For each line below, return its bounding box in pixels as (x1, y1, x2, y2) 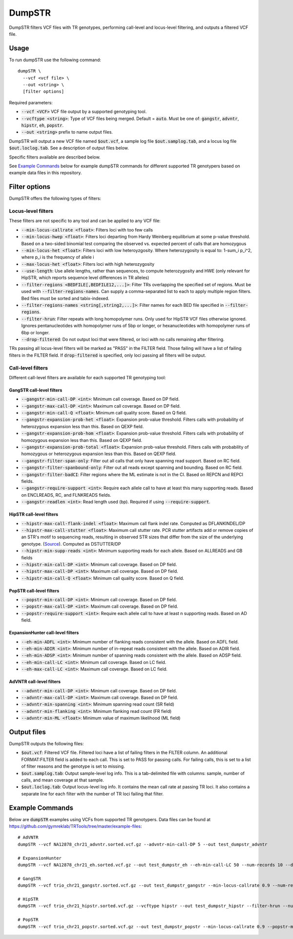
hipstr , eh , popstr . (21, 122, 64, 128)
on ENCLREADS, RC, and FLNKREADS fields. (21, 492, 112, 498)
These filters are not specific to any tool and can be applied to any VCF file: (9, 218, 161, 224)
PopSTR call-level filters (9, 588, 60, 594)
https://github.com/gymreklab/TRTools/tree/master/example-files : (9, 824, 142, 829)
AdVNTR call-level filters (9, 679, 61, 685)
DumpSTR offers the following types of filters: (9, 196, 102, 202)
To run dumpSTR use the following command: (9, 57, 101, 63)
